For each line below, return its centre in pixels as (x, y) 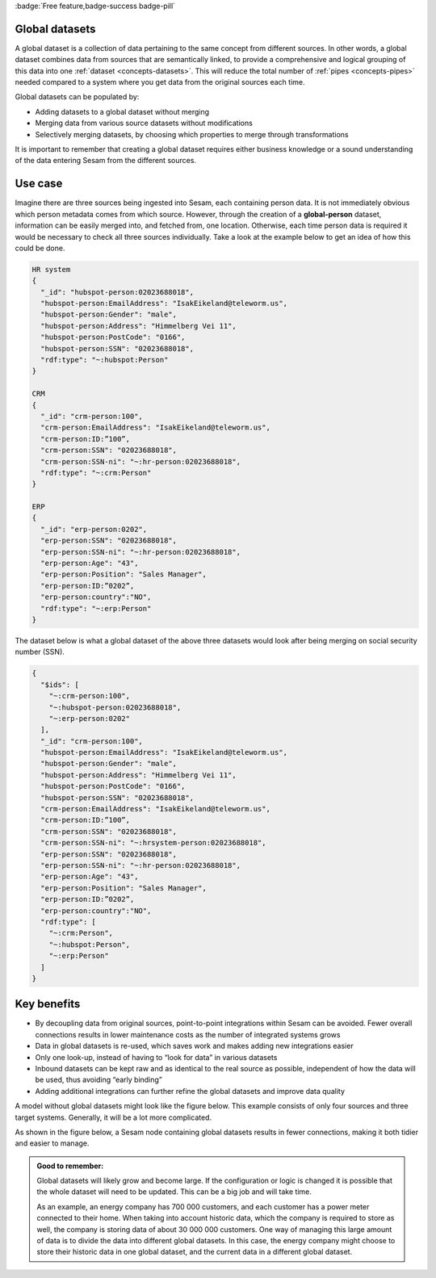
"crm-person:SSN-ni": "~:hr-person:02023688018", (141, 461)
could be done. (40, 248)
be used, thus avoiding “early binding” (99, 1080)
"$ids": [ (60, 685)
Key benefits (48, 1004)
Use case (39, 184)
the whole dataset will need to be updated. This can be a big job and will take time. (174, 1192)
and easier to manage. (52, 1143)
